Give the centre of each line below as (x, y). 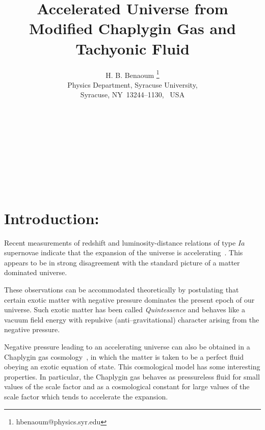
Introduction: (52, 218)
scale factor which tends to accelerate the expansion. (86, 396)
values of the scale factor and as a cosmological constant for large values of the (127, 386)
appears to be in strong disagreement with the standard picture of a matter (122, 262)
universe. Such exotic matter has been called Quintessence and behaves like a (125, 310)
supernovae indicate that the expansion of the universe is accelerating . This (124, 252)
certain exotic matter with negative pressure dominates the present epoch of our (129, 299)
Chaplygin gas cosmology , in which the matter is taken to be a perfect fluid (124, 356)
